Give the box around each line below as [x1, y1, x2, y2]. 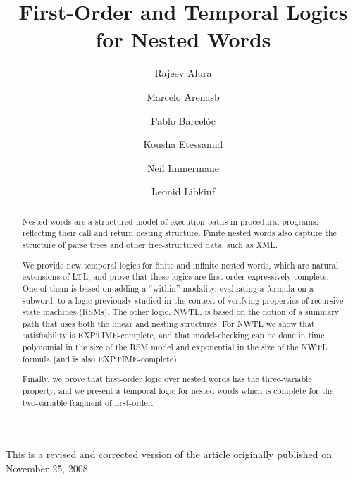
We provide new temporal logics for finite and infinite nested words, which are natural [22, 259, 339, 271]
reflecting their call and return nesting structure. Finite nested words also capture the [22, 227, 337, 239]
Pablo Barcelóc [151, 113, 216, 128]
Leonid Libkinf [151, 184, 215, 199]
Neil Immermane [147, 160, 219, 175]
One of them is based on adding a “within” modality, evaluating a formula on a [22, 282, 314, 294]
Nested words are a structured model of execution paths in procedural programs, [22, 215, 318, 227]
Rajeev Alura [154, 66, 212, 80]
